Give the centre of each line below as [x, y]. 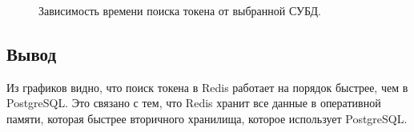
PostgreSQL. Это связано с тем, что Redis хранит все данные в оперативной [194, 103]
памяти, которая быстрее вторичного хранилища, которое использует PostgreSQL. [207, 118]
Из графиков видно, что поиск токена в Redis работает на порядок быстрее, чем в [207, 87]
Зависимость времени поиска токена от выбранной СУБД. [180, 10]
